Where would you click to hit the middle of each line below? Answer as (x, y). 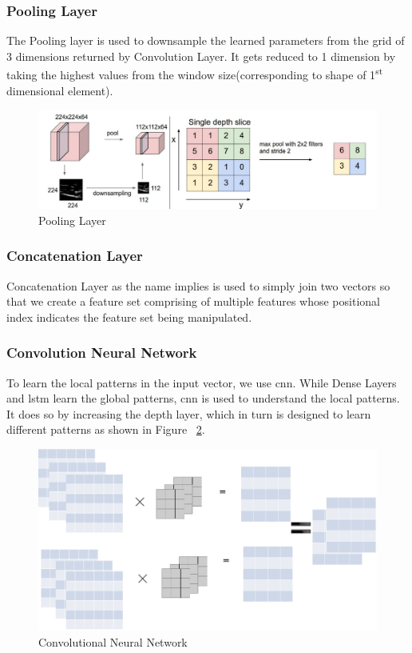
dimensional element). (60, 90)
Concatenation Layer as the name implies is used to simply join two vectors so (198, 285)
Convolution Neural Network (102, 353)
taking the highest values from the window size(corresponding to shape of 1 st (195, 74)
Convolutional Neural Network (113, 641)
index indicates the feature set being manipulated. (129, 316)
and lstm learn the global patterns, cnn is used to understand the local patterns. (203, 398)
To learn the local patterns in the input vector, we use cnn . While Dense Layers (202, 382)
